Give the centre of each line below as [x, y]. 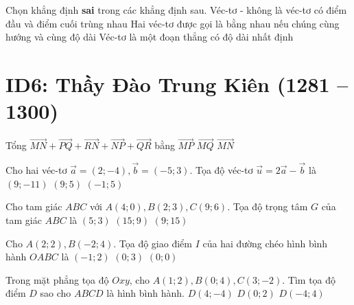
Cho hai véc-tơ [36, 170]
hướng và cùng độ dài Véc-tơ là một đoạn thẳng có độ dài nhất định [150, 37]
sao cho [56, 293]
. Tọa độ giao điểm [153, 243]
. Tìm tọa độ [309, 279]
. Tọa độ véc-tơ [221, 170]
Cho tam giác [34, 206]
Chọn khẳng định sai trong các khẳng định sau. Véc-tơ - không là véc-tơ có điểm [176, 10]
